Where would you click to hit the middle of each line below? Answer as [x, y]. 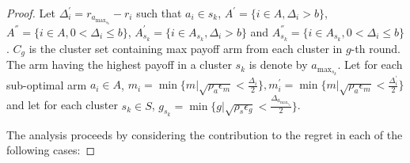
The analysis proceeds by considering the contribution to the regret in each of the [205, 134]
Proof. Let [31, 13]
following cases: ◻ [51, 150]
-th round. [376, 48]
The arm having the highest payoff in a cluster [119, 64]
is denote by [278, 64]
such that [159, 13]
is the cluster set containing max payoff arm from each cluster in [186, 48]
